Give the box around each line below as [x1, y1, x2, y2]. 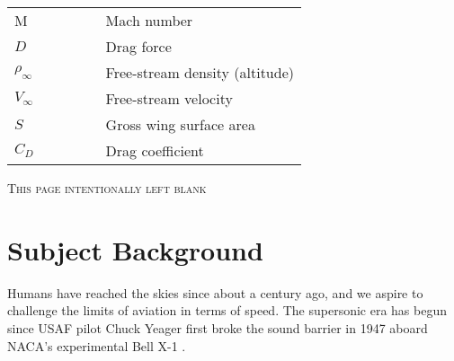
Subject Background [7, 231, 263, 268]
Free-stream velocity [105, 88, 233, 109]
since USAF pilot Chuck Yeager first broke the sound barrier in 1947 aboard [7, 318, 428, 337]
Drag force [105, 36, 172, 57]
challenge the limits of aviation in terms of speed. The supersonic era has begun [7, 301, 448, 320]
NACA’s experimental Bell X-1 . [7, 336, 186, 355]
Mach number [105, 10, 193, 31]
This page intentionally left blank [7, 179, 207, 197]
